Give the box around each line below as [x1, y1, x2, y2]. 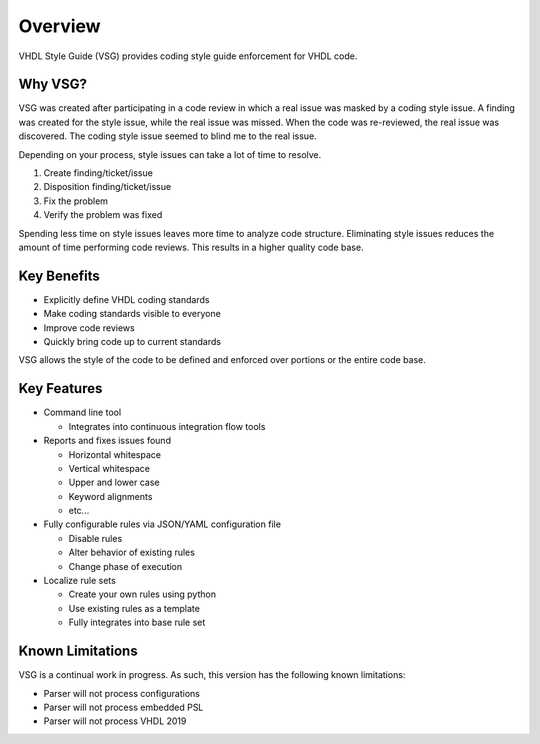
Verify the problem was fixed [43, 209, 163, 221]
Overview [18, 15, 101, 37]
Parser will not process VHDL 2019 [43, 715, 187, 727]
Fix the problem [43, 195, 109, 207]
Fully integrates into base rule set [68, 616, 206, 629]
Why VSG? [18, 76, 88, 93]
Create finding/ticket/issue [43, 167, 154, 179]
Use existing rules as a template [68, 602, 200, 614]
